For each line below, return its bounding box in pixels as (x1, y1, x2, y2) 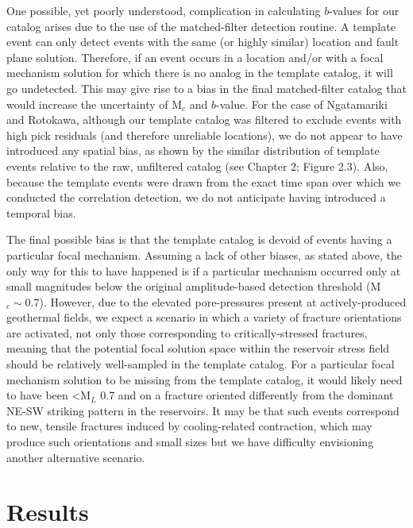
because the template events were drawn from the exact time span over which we (6, 173, 401, 190)
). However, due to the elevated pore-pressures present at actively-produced (39, 293, 407, 310)
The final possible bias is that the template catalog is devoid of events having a (6, 231, 392, 248)
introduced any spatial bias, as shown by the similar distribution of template (6, 142, 380, 159)
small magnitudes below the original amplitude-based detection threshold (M (6, 278, 381, 295)
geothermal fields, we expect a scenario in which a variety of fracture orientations (6, 309, 402, 326)
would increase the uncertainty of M (6, 95, 183, 112)
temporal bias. (6, 204, 76, 221)
